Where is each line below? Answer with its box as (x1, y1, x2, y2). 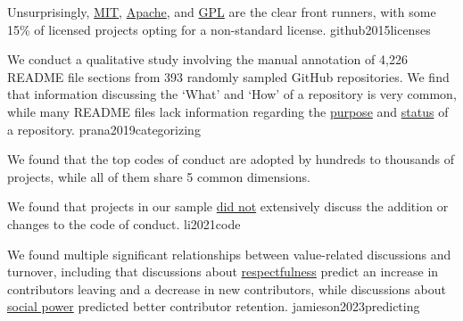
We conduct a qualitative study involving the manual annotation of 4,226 (7, 50, 408, 69)
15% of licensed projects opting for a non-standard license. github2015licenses (7, 20, 431, 38)
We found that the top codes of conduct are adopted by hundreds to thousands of (7, 150, 454, 169)
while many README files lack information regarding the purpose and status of (7, 102, 449, 120)
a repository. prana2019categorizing (7, 119, 201, 138)
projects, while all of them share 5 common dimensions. (7, 167, 310, 185)
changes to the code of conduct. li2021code (7, 214, 241, 233)
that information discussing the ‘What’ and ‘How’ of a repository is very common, (7, 85, 457, 103)
